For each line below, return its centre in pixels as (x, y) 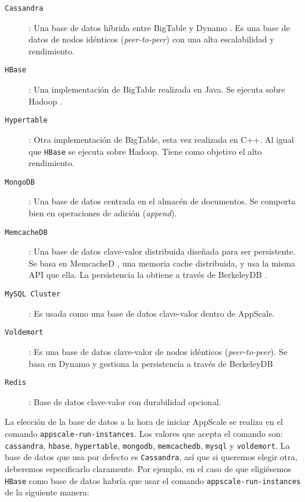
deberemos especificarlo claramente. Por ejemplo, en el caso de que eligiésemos (148, 468)
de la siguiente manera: (47, 492)
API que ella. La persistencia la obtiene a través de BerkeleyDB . (148, 275)
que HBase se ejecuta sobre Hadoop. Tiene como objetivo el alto (145, 151)
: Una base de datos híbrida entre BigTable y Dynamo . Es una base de (159, 27)
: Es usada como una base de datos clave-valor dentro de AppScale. (152, 313)
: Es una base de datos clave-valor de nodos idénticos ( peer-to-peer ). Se (158, 351)
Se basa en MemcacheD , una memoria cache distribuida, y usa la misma (162, 263)
